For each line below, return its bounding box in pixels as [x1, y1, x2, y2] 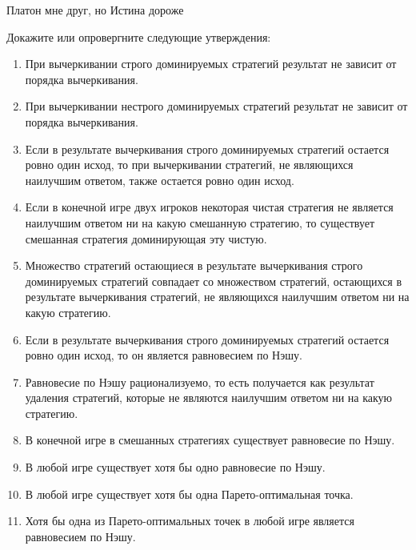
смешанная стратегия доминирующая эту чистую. [25, 230, 267, 247]
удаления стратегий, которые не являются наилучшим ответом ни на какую [25, 389, 393, 406]
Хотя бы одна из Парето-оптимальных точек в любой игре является [25, 512, 354, 529]
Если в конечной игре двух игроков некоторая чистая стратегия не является [25, 199, 394, 215]
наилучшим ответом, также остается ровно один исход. [25, 171, 294, 188]
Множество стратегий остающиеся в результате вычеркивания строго [25, 257, 363, 274]
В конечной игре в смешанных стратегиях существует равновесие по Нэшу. [25, 432, 395, 448]
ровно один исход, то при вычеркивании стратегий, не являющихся [25, 156, 354, 173]
